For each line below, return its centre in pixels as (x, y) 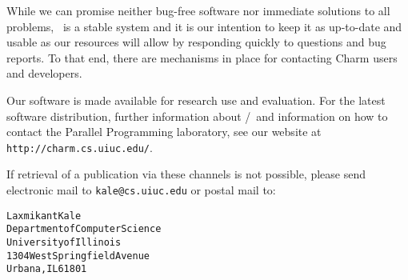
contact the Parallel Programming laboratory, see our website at (164, 132)
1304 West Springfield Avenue (78, 256)
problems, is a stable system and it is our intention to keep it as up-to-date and (204, 26)
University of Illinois (64, 242)
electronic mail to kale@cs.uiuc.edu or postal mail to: (141, 190)
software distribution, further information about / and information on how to (197, 116)
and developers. (44, 73)
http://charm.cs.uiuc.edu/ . (80, 147)
